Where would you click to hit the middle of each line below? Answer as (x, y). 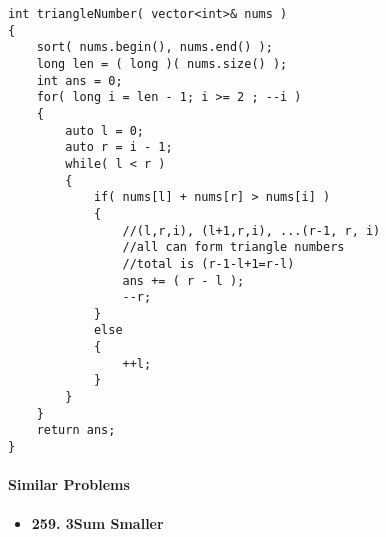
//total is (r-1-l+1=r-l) (208, 263)
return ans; (76, 430)
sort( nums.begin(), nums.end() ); (154, 47)
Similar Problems (69, 484)
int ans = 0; (79, 80)
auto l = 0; (105, 130)
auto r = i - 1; (119, 147)
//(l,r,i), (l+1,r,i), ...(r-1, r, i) (251, 230)
